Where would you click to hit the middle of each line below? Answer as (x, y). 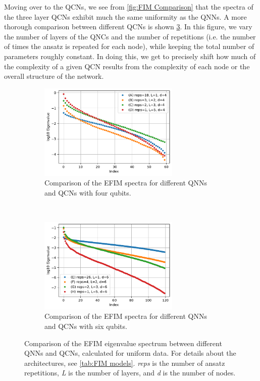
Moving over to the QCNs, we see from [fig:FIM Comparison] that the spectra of (129, 7)
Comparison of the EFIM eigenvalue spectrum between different (123, 343)
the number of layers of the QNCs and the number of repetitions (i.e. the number (130, 36)
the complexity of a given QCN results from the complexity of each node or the (127, 66)
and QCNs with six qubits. (86, 326)
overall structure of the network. (54, 76)
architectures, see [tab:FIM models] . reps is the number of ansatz (125, 363)
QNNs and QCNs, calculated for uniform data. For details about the (130, 353)
